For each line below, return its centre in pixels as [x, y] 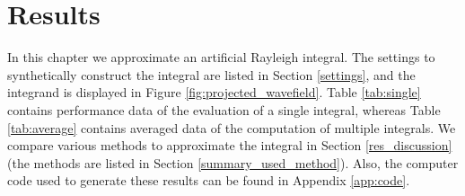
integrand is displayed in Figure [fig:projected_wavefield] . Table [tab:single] [214, 92]
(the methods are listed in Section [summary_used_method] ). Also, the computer [233, 162]
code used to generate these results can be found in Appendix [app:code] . [209, 180]
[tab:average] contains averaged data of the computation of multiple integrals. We [232, 127]
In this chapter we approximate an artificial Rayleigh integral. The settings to [221, 57]
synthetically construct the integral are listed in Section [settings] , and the [211, 74]
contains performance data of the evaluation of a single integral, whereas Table [224, 109]
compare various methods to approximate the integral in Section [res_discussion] [230, 145]
